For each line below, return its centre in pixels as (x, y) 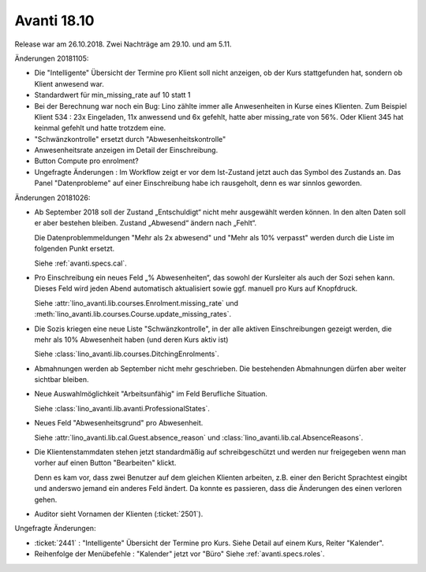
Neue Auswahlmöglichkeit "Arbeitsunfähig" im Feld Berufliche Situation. (151, 394)
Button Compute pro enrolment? (86, 161)
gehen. (46, 500)
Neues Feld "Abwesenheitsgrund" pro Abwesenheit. (119, 423)
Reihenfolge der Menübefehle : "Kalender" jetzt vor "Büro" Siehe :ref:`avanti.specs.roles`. (179, 554)
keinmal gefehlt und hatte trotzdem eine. (100, 128)
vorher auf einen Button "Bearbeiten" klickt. (105, 463)
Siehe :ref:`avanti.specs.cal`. (80, 263)
